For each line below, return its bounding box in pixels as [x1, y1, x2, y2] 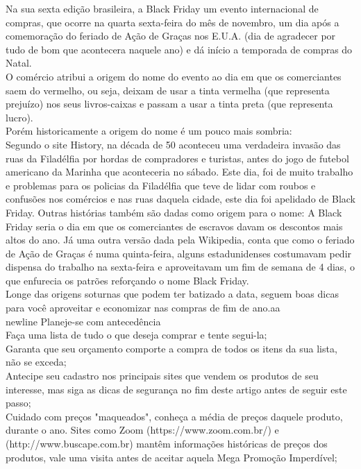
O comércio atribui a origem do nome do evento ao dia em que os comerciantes [6, 69, 342, 83]
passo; [6, 395, 31, 410]
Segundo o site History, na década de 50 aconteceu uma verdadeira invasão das [6, 137, 341, 151]
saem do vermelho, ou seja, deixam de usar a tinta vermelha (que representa [6, 83, 330, 97]
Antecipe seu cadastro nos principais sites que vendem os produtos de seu [6, 368, 319, 383]
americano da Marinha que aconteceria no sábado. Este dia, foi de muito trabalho [6, 164, 353, 179]
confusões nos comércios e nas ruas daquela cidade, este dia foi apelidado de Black [6, 191, 355, 206]
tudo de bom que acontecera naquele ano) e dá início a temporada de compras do [6, 42, 353, 56]
